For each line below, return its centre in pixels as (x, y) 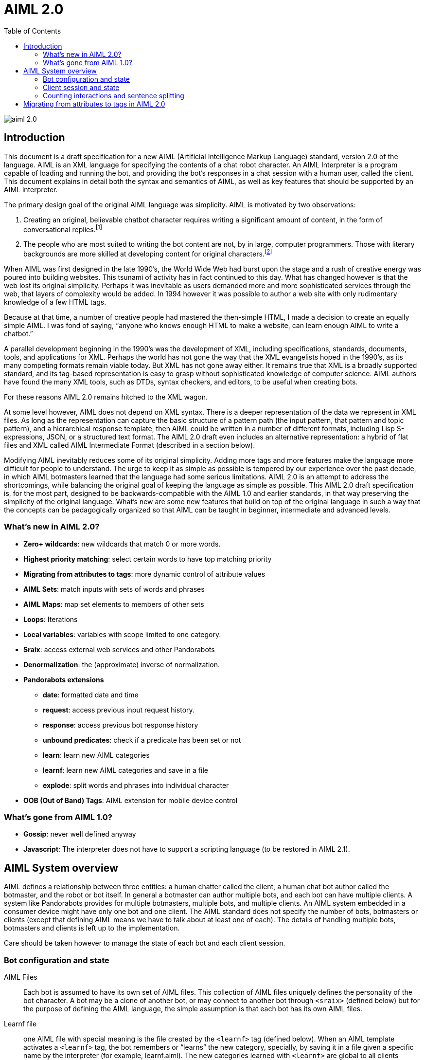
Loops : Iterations (51, 619)
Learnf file (20, 1024)
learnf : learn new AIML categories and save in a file (125, 770)
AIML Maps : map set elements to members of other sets (114, 604)
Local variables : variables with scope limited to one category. (122, 634)
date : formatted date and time (91, 694)
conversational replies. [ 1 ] (63, 228)
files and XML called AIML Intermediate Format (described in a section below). (130, 445)
